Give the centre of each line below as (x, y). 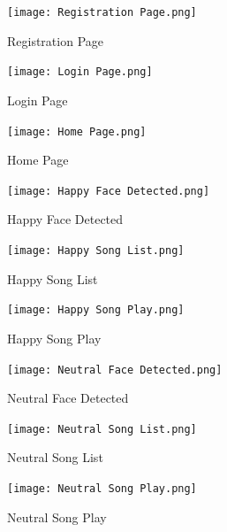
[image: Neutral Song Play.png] (102, 489)
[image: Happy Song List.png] (96, 251)
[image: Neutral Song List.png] (102, 429)
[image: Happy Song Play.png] (96, 310)
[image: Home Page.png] (77, 131)
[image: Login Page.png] (80, 72)
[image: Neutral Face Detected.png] (115, 370)
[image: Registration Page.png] (102, 12)
